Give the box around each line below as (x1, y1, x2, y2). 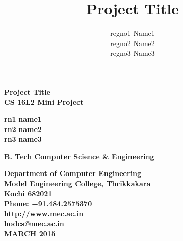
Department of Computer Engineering (4, 168, 142, 179)
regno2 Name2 (110, 37, 155, 48)
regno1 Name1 (110, 28, 155, 38)
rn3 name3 (4, 134, 42, 144)
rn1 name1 (4, 114, 42, 124)
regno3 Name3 (110, 48, 155, 58)
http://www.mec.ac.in (4, 208, 84, 218)
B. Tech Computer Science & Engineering (4, 150, 154, 161)
